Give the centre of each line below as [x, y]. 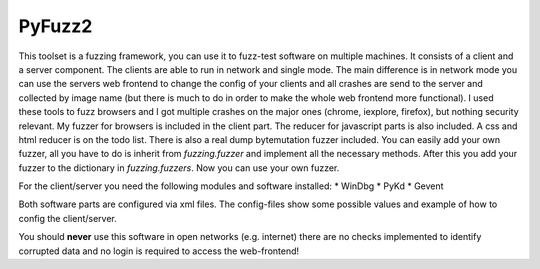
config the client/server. [67, 218]
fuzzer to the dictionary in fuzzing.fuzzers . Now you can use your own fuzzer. [179, 167]
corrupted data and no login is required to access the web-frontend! [159, 251]
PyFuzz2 [55, 26]
